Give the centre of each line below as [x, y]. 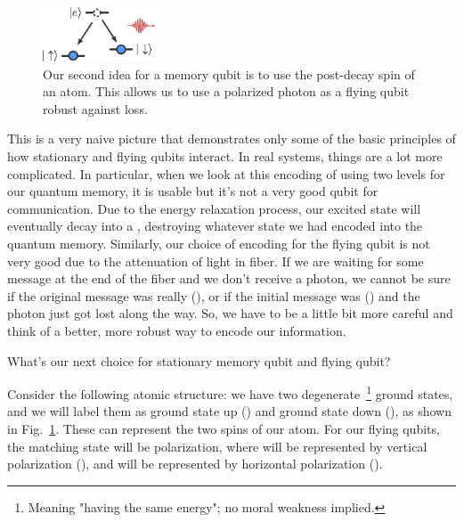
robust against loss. [95, 108]
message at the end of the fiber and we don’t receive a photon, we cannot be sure [229, 278]
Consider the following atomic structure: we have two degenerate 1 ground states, [230, 392]
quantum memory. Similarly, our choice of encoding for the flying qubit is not [219, 243]
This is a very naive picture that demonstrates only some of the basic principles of [232, 139]
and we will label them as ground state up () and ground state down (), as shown [230, 411]
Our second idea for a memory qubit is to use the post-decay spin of [229, 73]
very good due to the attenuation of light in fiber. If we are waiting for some [216, 261]
